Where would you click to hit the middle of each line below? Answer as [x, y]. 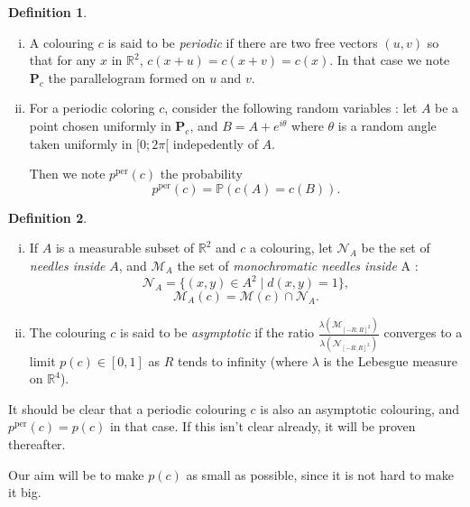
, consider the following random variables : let [291, 108]
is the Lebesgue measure [391, 360]
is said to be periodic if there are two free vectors [243, 42]
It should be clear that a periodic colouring [127, 408]
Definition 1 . [48, 12]
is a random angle [387, 125]
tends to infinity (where [242, 360]
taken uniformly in [81, 143]
